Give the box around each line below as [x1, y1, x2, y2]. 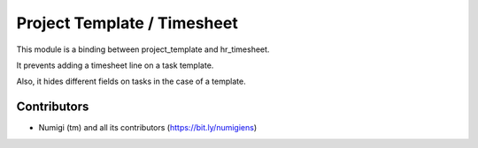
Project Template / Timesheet [16, 13, 238, 33]
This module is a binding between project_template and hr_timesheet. [16, 44, 270, 55]
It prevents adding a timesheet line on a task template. [16, 60, 214, 70]
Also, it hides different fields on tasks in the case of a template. [16, 76, 247, 87]
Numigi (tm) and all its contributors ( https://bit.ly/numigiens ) [38, 122, 258, 133]
